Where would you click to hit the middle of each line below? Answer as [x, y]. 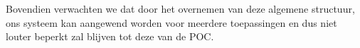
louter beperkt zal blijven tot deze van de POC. [110, 36]
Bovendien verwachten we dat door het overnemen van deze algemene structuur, [180, 8]
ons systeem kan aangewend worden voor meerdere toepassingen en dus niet [171, 22]
